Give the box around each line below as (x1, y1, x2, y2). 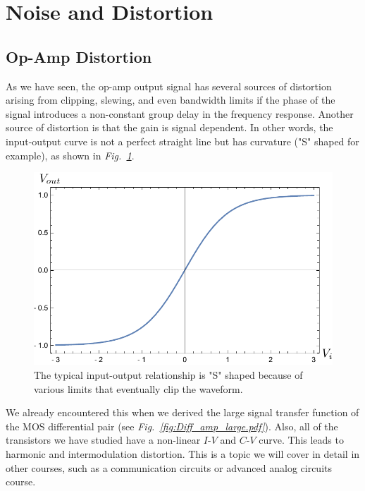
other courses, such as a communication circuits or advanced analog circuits (6, 460, 333, 475)
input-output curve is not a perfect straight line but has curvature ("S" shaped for (6, 133, 359, 148)
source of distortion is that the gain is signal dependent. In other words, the (6, 120, 333, 135)
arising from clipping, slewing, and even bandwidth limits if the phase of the (6, 92, 335, 107)
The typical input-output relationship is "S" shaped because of (34, 367, 303, 382)
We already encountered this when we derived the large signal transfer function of (6, 405, 359, 420)
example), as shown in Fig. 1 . (6, 147, 135, 162)
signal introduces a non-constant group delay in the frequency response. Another (6, 106, 354, 121)
